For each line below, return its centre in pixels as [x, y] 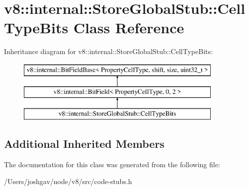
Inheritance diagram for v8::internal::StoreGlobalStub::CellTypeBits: [108, 51]
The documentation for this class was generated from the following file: [112, 164]
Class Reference [129, 28]
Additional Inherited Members [84, 144]
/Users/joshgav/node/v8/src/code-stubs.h [68, 181]
